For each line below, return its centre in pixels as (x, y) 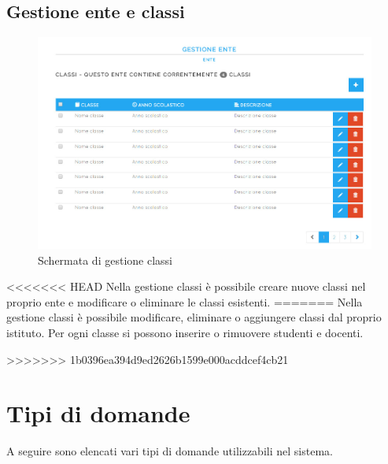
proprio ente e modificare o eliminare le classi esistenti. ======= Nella (185, 301)
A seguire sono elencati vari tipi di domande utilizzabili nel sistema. (170, 451)
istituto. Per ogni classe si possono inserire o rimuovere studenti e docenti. (185, 332)
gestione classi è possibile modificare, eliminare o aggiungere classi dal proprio (194, 317)
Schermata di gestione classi (105, 260)
